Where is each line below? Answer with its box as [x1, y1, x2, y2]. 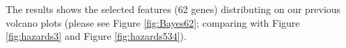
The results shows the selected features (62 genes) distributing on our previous [6, 2, 341, 16]
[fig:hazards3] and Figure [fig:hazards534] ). [6, 29, 187, 43]
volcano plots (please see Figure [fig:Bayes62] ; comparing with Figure [6, 15, 300, 29]
